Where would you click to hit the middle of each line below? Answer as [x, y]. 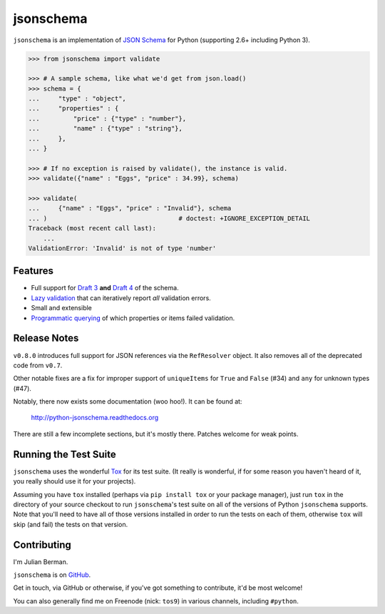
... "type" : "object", [77, 99]
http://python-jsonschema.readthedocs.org [95, 418]
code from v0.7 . [38, 365]
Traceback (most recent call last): [92, 229]
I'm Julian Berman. [41, 562]
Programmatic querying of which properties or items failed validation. [133, 318]
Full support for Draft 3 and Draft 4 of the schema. [105, 288]
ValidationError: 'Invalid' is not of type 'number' [122, 248]
